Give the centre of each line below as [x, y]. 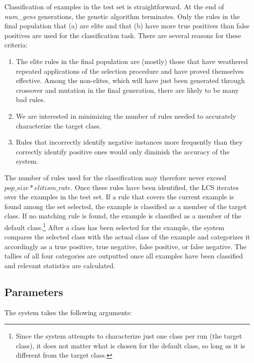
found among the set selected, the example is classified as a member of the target [126, 206]
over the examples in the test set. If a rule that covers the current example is [119, 197]
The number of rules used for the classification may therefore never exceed [116, 177]
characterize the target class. [59, 125]
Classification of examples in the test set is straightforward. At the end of [114, 6]
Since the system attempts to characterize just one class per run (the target [129, 336]
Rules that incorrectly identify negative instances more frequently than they [129, 142]
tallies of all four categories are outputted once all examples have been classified [124, 256]
